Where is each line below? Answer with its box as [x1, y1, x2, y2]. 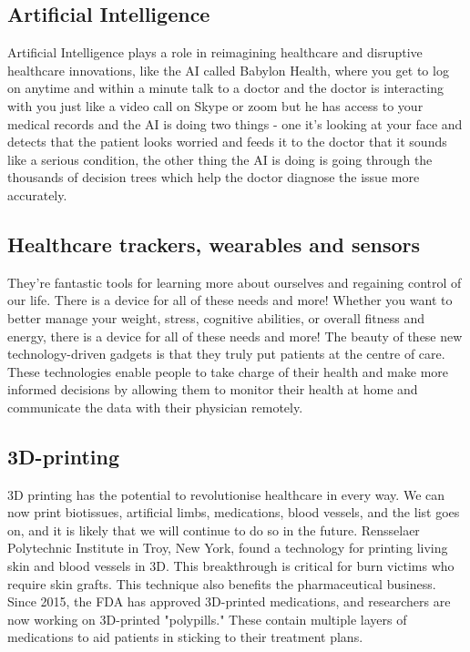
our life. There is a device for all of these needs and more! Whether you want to [7, 290, 453, 310]
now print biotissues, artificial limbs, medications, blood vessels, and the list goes [7, 503, 460, 522]
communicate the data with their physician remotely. [7, 397, 303, 416]
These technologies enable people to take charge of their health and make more [7, 362, 448, 381]
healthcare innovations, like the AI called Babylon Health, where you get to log [7, 60, 449, 79]
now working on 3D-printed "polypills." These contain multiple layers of [7, 609, 407, 628]
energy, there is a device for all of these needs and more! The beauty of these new [7, 326, 463, 345]
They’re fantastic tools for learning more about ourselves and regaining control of [7, 272, 462, 291]
